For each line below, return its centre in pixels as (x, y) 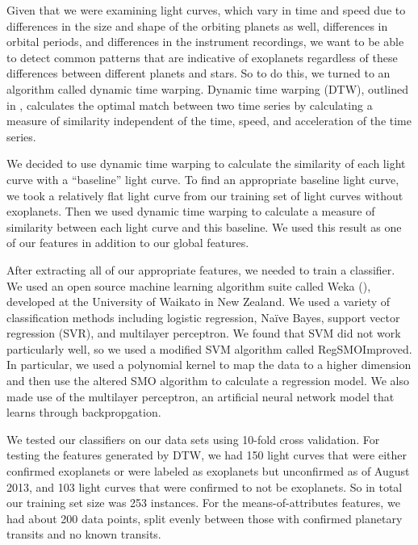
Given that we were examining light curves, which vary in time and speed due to (206, 10)
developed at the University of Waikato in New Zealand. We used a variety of (199, 302)
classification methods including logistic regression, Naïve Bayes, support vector (203, 317)
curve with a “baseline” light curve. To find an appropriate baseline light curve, (203, 179)
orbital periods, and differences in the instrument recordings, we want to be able (205, 42)
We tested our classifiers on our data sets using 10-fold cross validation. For (193, 439)
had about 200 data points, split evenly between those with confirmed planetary (205, 518)
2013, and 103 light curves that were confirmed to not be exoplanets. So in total (205, 486)
